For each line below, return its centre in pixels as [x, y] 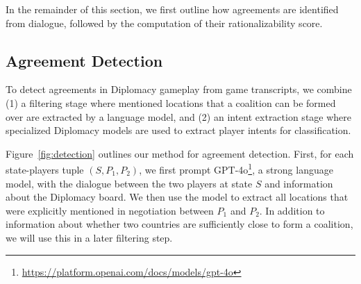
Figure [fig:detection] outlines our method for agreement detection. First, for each [180, 153]
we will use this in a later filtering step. [89, 237]
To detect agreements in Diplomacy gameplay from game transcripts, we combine [179, 89]
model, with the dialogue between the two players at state [129, 183]
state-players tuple [45, 170]
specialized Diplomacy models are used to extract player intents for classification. [178, 130]
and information [299, 183]
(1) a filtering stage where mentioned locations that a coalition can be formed [171, 102]
